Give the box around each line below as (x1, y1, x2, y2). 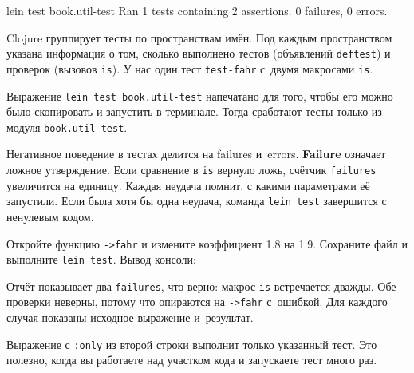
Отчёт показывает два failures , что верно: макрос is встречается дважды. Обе (6, 277, 396, 294)
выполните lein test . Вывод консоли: (6, 251, 196, 268)
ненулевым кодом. (6, 208, 94, 224)
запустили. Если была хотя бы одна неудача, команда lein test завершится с (6, 192, 387, 209)
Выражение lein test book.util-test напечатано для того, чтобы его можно (6, 87, 393, 104)
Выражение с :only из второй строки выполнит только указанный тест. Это (6, 335, 377, 352)
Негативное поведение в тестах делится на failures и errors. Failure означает (6, 145, 386, 162)
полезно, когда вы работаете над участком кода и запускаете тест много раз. (6, 351, 377, 368)
